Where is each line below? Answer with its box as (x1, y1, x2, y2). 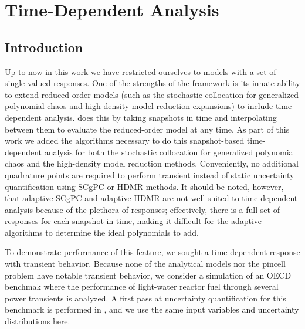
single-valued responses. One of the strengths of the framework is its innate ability (5, 77, 300, 89)
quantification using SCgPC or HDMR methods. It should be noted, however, (5, 180, 284, 192)
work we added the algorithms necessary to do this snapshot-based (5, 134, 245, 147)
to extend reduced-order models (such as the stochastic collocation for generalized (5, 88, 299, 100)
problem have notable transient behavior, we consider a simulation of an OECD (5, 269, 292, 281)
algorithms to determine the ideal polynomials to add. (5, 226, 199, 238)
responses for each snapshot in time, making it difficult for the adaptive (5, 215, 262, 227)
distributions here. (5, 315, 70, 327)
